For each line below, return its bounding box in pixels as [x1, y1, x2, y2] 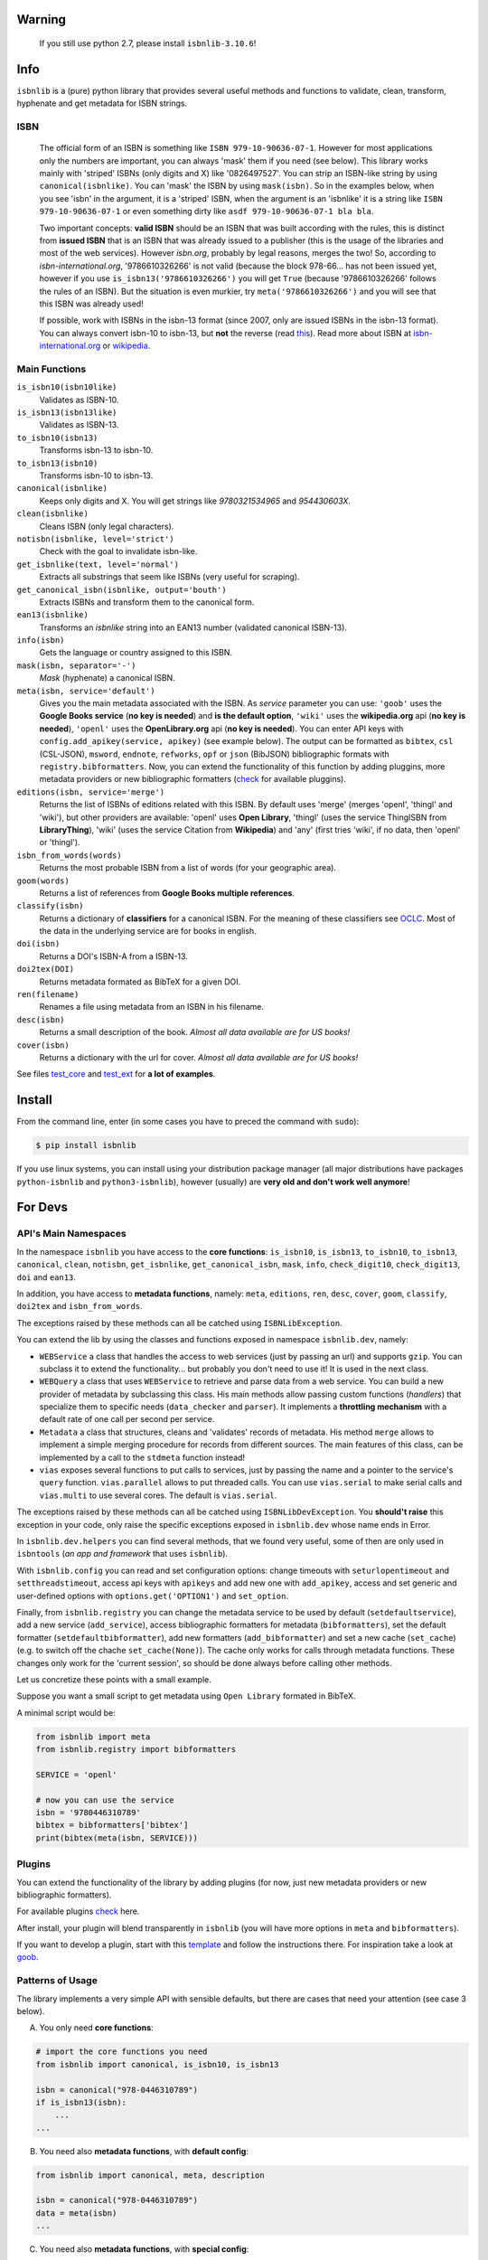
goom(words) [16, 875, 70, 886]
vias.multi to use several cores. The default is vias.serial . [39, 1490, 277, 1501]
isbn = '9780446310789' [35, 1808, 142, 1817]
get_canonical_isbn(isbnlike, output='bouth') [16, 584, 227, 595]
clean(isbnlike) [16, 509, 89, 519]
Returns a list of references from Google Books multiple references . [39, 887, 296, 899]
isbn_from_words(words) [16, 850, 122, 861]
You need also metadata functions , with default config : [39, 2145, 249, 2156]
